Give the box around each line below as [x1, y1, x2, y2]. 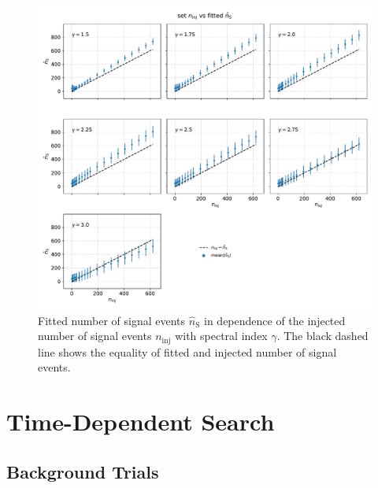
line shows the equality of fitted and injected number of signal [38, 343, 337, 360]
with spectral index [175, 327, 268, 344]
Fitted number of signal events [38, 312, 186, 328]
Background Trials [6, 459, 159, 483]
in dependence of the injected [204, 312, 346, 328]
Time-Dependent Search [6, 405, 275, 438]
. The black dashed [276, 327, 369, 344]
